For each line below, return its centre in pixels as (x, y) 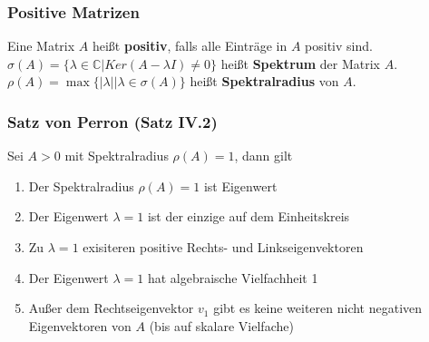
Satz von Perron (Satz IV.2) (112, 121)
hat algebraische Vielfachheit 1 (233, 277)
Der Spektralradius (81, 186)
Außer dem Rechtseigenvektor (111, 308)
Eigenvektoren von (80, 325)
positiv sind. (339, 46)
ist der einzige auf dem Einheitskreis (249, 216)
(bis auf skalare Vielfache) (221, 325)
